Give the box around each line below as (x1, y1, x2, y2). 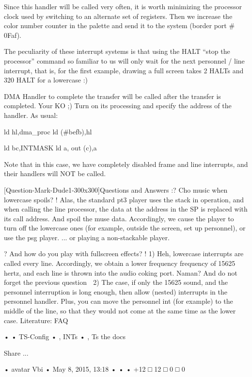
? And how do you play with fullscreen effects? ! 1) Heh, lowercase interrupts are (4, 248, 244, 259)
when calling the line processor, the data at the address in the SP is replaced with (4, 204, 248, 214)
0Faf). (4, 30, 21, 40)
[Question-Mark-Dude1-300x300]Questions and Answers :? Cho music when (4, 184, 228, 195)
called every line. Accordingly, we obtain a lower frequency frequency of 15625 (4, 258, 236, 268)
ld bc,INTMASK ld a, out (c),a (4, 143, 97, 153)
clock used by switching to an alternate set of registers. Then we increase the (4, 11, 233, 21)
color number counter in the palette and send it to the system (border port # (4, 20, 235, 31)
